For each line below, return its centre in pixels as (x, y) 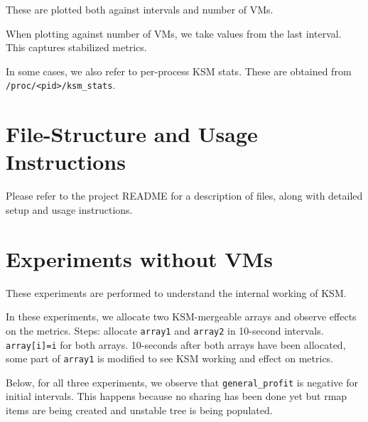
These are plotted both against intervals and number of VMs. (140, 9)
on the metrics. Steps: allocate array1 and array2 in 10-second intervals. (165, 330)
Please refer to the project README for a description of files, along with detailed (184, 196)
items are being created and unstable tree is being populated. (139, 410)
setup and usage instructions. (69, 209)
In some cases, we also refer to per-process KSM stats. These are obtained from (179, 71)
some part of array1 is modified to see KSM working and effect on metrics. (170, 358)
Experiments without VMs (139, 258)
